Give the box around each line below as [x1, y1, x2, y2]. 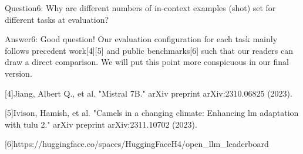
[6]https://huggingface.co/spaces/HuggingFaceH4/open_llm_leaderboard [5, 138, 269, 150]
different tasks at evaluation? [5, 13, 109, 25]
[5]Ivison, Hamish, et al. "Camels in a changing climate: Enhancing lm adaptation [5, 107, 299, 119]
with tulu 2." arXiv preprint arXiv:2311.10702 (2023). [5, 118, 197, 130]
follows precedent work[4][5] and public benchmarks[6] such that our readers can [5, 44, 293, 56]
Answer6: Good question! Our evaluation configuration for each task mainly [5, 33, 278, 45]
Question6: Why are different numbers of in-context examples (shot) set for [5, 2, 276, 13]
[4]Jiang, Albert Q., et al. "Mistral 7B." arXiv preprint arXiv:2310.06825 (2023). [5, 87, 292, 99]
